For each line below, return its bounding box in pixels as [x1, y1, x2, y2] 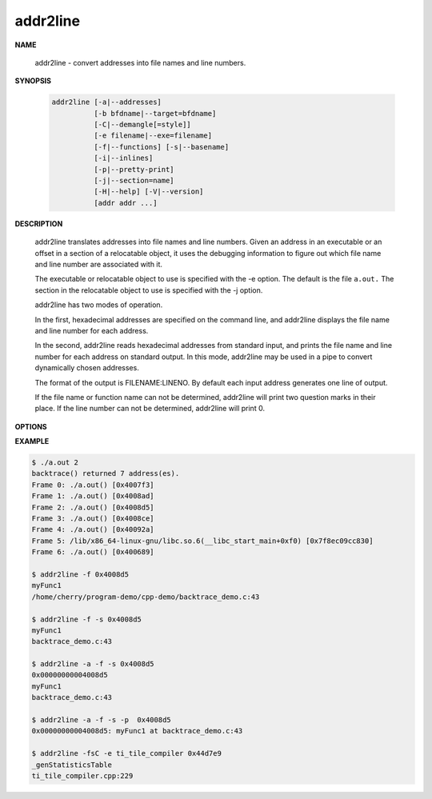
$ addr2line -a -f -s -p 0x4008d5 [31, 716, 171, 725]
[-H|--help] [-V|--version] [93, 187, 204, 196]
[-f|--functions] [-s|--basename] [93, 142, 230, 151]
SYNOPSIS [14, 76, 52, 86]
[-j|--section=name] [93, 176, 175, 186]
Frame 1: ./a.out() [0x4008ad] [31, 492, 155, 501]
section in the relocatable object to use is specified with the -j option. [34, 285, 263, 295]
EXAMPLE [14, 437, 50, 446]
